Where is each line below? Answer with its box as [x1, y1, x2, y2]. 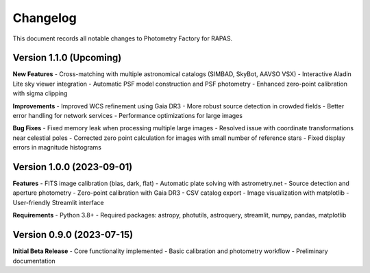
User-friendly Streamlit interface [12, 198, 104, 206]
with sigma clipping [12, 89, 68, 97]
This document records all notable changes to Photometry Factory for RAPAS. [12, 34, 233, 43]
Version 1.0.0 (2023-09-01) [12, 161, 133, 173]
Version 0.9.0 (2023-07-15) [12, 229, 134, 241]
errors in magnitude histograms [12, 143, 102, 152]
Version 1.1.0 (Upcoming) [12, 52, 122, 64]
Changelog [12, 10, 77, 25]
